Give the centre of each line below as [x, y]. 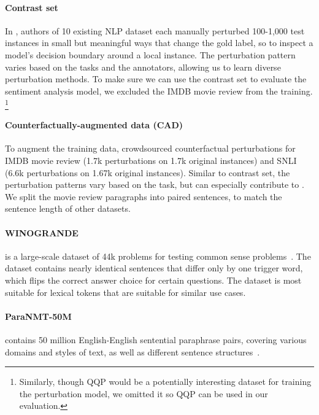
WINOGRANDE [42, 232]
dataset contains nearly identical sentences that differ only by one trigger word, [154, 268]
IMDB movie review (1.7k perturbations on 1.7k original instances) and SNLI [151, 161]
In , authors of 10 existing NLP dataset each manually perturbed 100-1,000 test [155, 30]
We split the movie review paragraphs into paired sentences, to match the [144, 196]
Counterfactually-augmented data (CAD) [94, 125]
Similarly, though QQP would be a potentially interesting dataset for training [165, 382]
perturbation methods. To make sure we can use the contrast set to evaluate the [156, 79]
